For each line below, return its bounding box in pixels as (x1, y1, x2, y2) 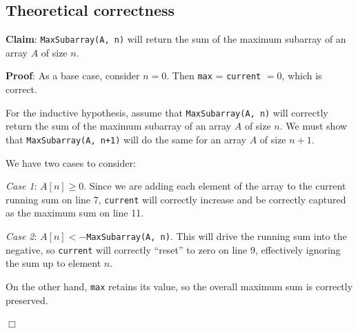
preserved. (6, 292, 48, 307)
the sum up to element (6, 256, 101, 270)
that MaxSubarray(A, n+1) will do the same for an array (6, 132, 246, 146)
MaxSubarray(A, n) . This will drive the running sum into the (86, 229, 347, 243)
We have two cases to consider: (6, 155, 136, 170)
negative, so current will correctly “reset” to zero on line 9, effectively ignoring (6, 242, 341, 256)
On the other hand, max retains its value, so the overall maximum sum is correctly (6, 279, 353, 293)
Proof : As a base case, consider (6, 68, 140, 83)
